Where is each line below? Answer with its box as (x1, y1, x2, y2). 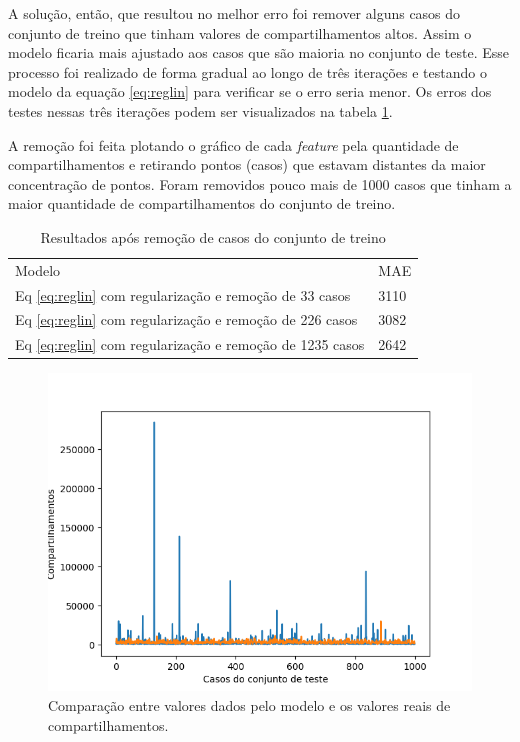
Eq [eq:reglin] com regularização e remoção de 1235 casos (15, 334, 365, 355)
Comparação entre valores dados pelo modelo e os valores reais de (48, 695, 451, 715)
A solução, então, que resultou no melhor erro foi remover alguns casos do (8, 3, 461, 23)
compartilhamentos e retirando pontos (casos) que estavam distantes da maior (8, 154, 486, 175)
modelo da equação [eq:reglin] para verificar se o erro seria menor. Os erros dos (8, 81, 492, 102)
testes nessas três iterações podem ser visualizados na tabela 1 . (8, 100, 393, 121)
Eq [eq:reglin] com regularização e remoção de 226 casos (15, 309, 358, 330)
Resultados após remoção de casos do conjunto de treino (40, 226, 386, 247)
